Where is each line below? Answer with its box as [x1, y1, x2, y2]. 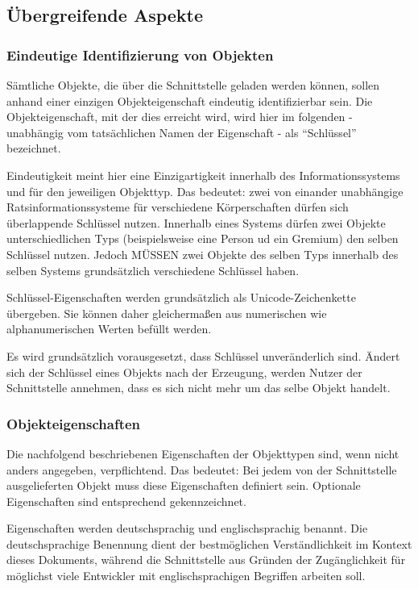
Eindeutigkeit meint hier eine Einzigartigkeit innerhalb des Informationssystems [6, 166, 400, 183]
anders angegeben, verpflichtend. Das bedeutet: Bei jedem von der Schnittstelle [6, 461, 397, 478]
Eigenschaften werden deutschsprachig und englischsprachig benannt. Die [6, 520, 368, 537]
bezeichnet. [6, 140, 61, 157]
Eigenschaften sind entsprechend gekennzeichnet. [6, 492, 246, 509]
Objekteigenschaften [6, 413, 141, 433]
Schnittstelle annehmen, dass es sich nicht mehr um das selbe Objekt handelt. [6, 379, 391, 396]
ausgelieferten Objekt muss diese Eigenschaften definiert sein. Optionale [6, 477, 361, 494]
